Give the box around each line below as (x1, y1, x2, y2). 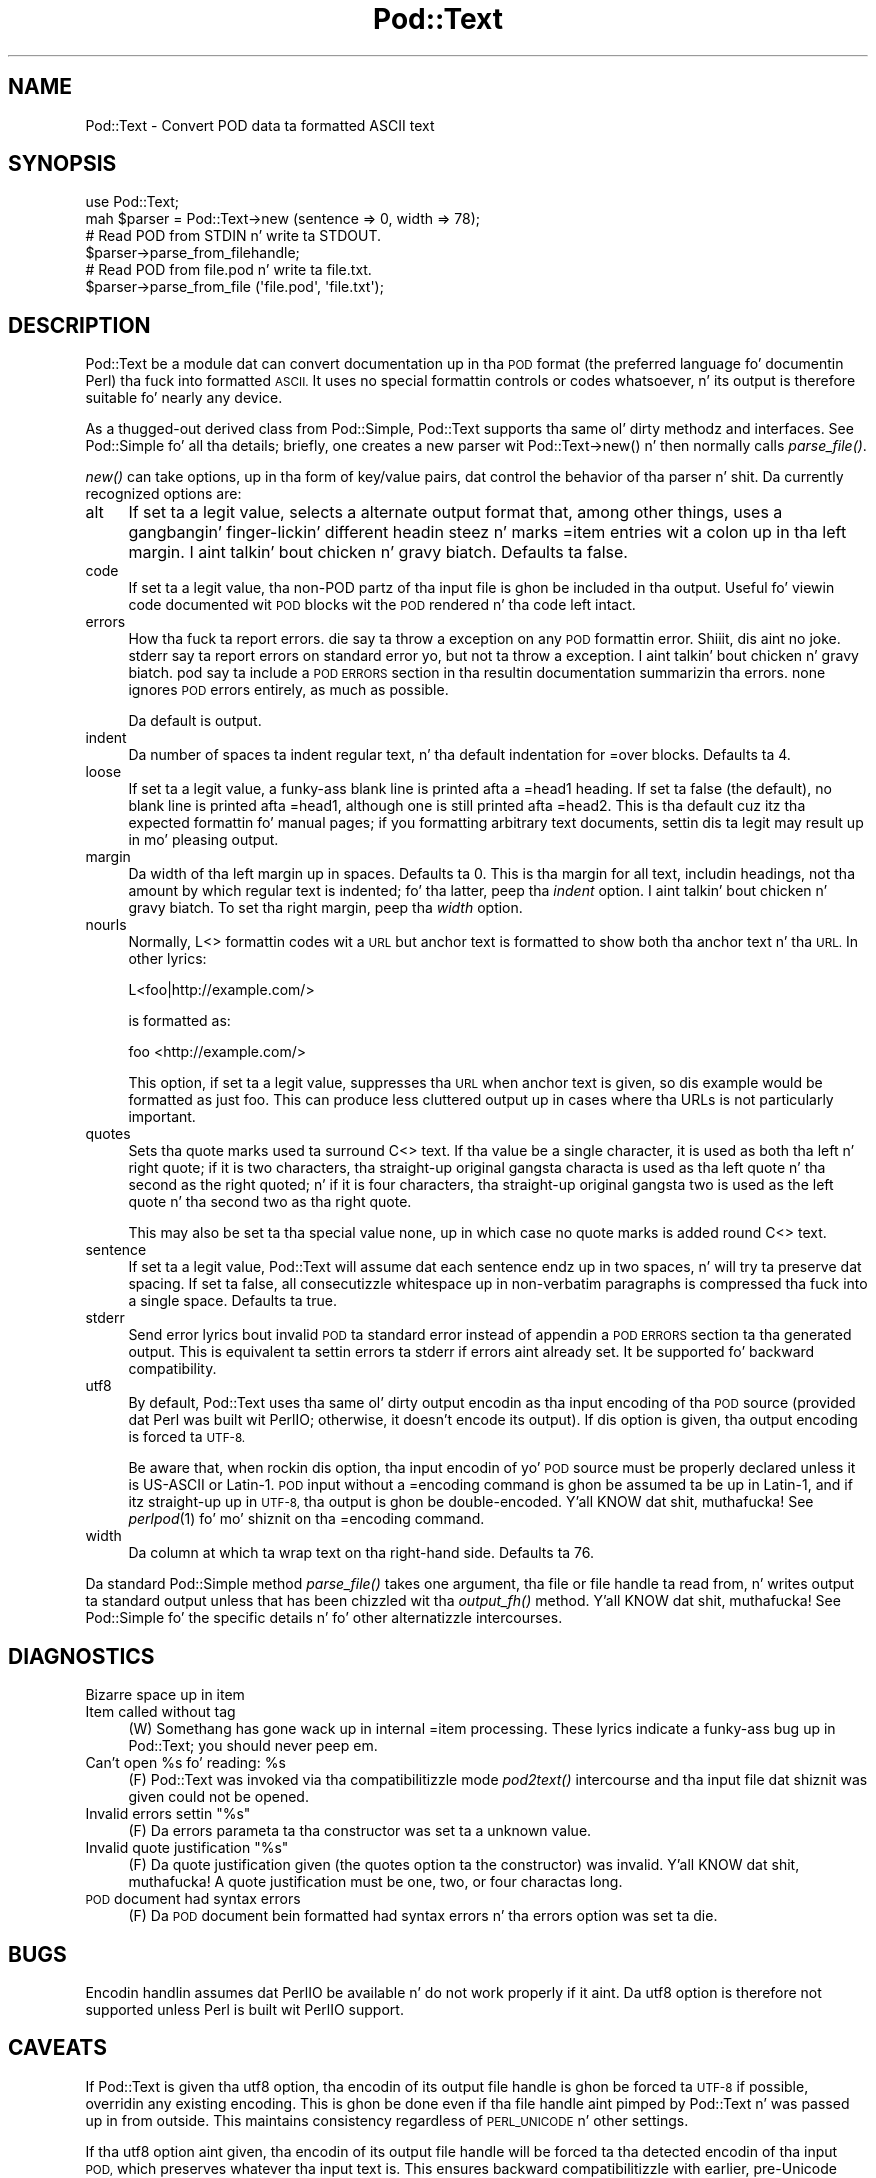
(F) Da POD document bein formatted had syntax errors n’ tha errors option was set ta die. (128, 1907, 718, 1925)
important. (128, 1108, 196, 1126)
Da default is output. (128, 712, 262, 730)
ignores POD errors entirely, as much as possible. (128, 681, 449, 699)
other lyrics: (128, 950, 207, 968)
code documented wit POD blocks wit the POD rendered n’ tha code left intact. (128, 596, 636, 614)
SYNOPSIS (8, 151, 117, 177)
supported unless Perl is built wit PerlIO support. (85, 2000, 404, 2018)
